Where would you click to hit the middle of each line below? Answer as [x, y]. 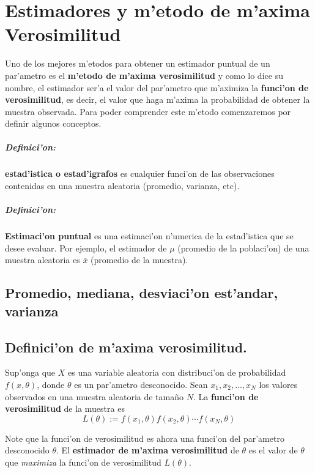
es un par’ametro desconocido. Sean [141, 384]
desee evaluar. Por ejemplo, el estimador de [86, 248]
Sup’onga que [30, 372]
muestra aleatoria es [43, 260]
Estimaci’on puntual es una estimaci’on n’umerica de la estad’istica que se [149, 236]
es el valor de [273, 450]
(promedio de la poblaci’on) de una [243, 248]
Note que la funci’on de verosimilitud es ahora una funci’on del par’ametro [145, 438]
